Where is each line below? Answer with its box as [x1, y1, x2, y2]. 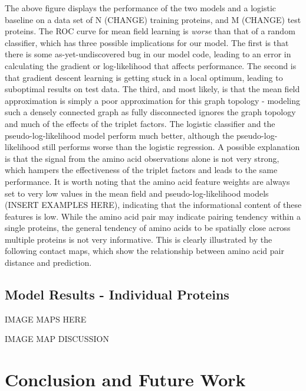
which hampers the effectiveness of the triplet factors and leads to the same [5, 164, 278, 176]
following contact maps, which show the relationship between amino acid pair [5, 245, 284, 257]
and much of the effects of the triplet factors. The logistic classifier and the [5, 117, 275, 129]
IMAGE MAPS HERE [5, 312, 87, 325]
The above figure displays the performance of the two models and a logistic [5, 2, 277, 14]
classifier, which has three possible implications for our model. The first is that [5, 36, 289, 48]
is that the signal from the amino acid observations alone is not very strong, [5, 152, 279, 164]
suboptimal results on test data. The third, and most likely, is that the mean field [5, 83, 300, 95]
